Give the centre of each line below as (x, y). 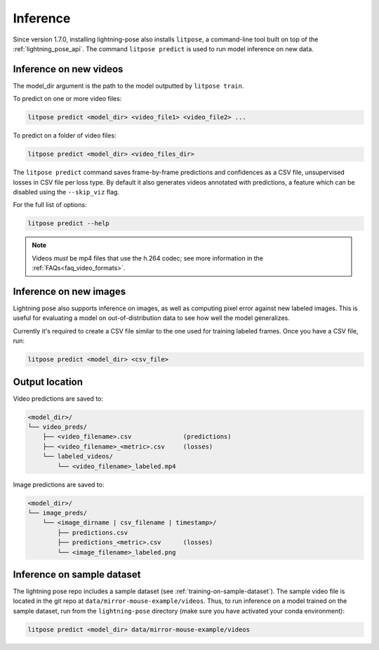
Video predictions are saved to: (58, 398)
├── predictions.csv (93, 532)
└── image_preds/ (58, 513)
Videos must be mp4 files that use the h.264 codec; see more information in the (147, 258)
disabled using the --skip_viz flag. (66, 192)
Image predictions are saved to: (59, 484)
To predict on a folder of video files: (65, 135)
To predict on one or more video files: (67, 99)
